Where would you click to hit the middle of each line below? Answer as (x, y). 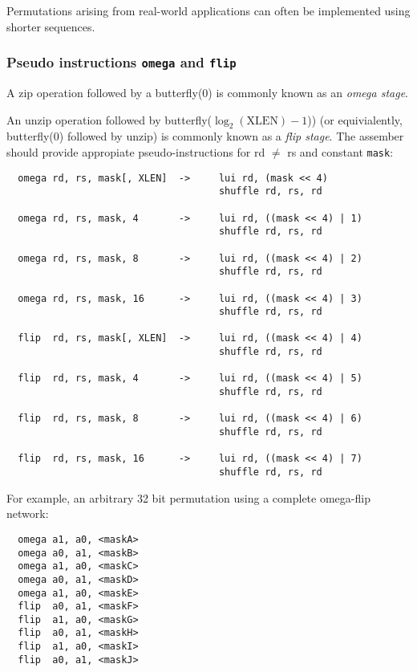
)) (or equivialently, (355, 119)
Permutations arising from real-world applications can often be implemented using (208, 10)
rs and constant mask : (340, 151)
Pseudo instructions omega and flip (121, 62)
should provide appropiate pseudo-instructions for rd (136, 151)
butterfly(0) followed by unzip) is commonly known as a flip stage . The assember (205, 136)
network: (28, 513)
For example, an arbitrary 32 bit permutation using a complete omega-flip (188, 497)
